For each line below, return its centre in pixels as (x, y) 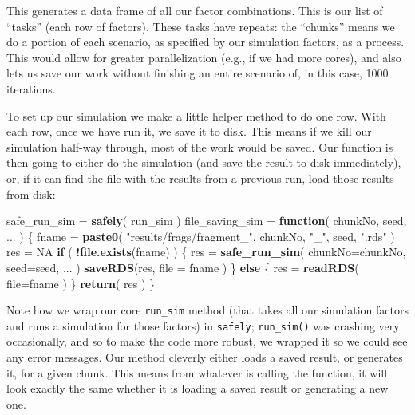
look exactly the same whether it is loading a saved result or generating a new (198, 388)
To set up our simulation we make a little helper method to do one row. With (196, 115)
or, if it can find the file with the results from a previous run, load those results (200, 178)
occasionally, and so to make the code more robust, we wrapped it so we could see (207, 341)
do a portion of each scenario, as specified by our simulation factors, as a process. (206, 42)
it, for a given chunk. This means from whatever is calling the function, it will (197, 372)
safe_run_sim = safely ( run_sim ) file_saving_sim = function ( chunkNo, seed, (207, 221)
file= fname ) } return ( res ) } (81, 283)
